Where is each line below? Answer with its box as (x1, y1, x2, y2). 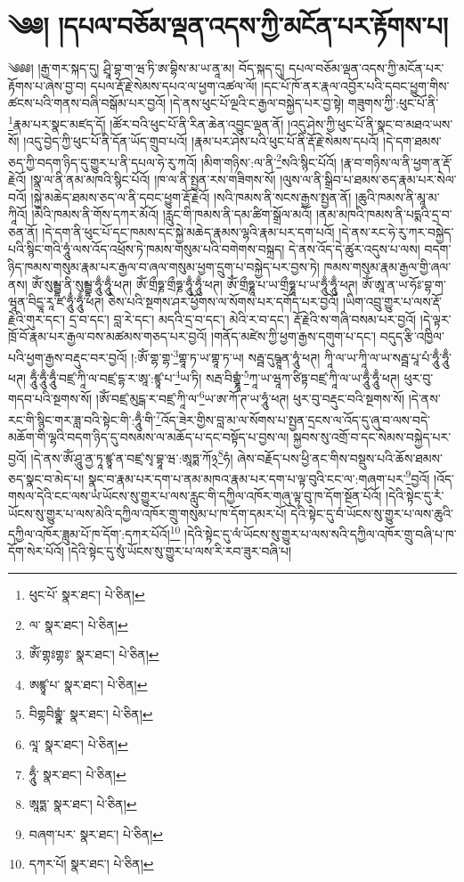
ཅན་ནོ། (8, 222, 38, 241)
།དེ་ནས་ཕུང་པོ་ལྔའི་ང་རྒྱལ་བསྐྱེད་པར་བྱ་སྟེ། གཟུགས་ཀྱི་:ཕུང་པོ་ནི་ (169, 94, 439, 112)
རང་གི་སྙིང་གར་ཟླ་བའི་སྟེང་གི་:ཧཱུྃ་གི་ (8, 410, 156, 429)
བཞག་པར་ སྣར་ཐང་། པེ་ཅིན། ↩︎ (28, 824, 164, 843)
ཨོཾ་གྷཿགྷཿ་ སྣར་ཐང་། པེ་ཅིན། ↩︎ (28, 645, 159, 664)
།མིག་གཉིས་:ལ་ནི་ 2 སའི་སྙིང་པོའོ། (200, 150, 337, 171)
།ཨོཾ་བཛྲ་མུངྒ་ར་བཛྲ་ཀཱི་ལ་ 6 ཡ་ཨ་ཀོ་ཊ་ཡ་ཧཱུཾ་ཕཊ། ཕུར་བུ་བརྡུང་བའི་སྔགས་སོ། (95, 387, 405, 408)
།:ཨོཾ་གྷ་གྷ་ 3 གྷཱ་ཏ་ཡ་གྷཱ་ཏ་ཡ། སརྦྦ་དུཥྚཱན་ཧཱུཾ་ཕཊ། (131, 345, 321, 366)
